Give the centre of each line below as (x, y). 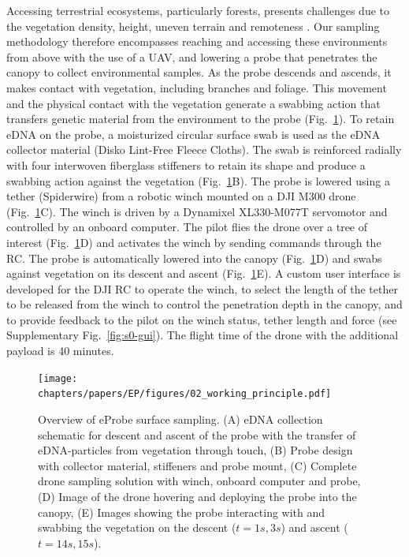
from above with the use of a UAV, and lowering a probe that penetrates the (192, 56)
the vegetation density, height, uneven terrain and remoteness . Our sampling (193, 26)
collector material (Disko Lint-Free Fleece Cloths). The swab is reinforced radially (204, 150)
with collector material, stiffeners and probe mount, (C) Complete (197, 465)
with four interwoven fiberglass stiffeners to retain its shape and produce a (186, 164)
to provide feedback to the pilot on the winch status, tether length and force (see (202, 319)
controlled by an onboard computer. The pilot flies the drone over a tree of (187, 227)
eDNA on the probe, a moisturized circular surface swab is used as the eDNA (193, 134)
